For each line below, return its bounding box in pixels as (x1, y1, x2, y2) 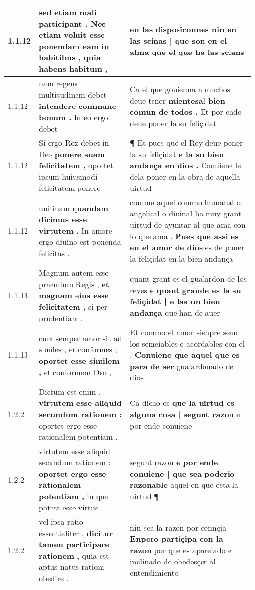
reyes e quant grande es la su (130, 284, 241, 295)
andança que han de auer (130, 306, 220, 318)
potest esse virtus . (39, 502, 103, 513)
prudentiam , (39, 312, 83, 323)
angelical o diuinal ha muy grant (130, 208, 242, 219)
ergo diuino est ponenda (39, 236, 121, 247)
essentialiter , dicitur (39, 527, 113, 538)
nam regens (39, 78, 78, 89)
